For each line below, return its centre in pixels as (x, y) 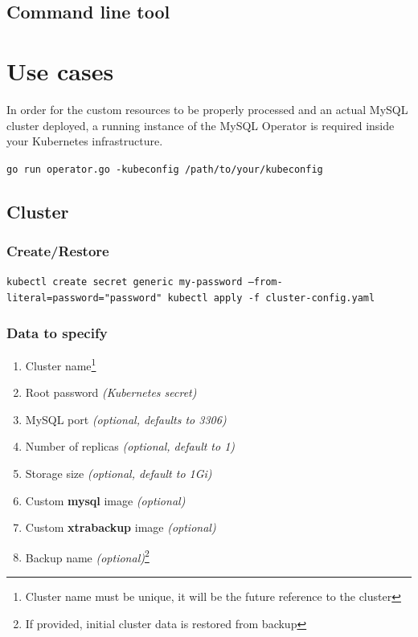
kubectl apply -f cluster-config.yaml (271, 298)
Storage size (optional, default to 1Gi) (119, 473)
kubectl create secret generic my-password (125, 282)
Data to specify (57, 332)
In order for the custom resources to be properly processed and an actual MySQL (207, 109)
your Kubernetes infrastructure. (85, 141)
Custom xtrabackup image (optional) (121, 527)
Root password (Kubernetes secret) (111, 392)
